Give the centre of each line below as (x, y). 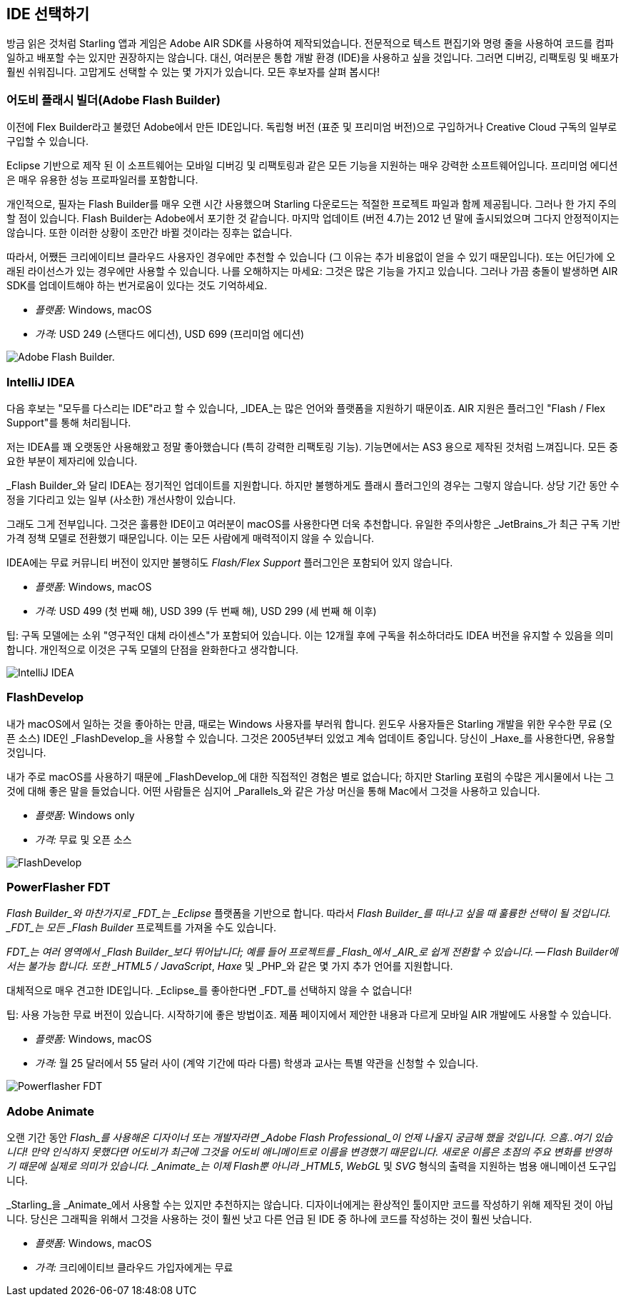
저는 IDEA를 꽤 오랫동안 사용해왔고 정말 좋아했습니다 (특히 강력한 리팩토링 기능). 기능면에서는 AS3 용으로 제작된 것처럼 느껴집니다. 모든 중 (312, 446)
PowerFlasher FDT (59, 887)
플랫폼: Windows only (85, 815)
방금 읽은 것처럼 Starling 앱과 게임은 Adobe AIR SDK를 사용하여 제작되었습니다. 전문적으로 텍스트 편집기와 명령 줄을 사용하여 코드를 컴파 (310, 44)
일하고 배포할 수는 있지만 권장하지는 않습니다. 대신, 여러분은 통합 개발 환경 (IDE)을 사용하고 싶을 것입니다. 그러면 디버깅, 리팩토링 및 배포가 (313, 58)
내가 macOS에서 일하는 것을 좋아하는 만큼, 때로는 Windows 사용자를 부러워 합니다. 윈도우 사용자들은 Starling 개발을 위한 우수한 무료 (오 (309, 723)
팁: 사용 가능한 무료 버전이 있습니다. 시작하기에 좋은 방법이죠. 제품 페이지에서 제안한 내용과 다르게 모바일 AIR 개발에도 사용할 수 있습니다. (309, 1015)
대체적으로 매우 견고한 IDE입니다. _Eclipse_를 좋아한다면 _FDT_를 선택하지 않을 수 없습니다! (209, 991)
